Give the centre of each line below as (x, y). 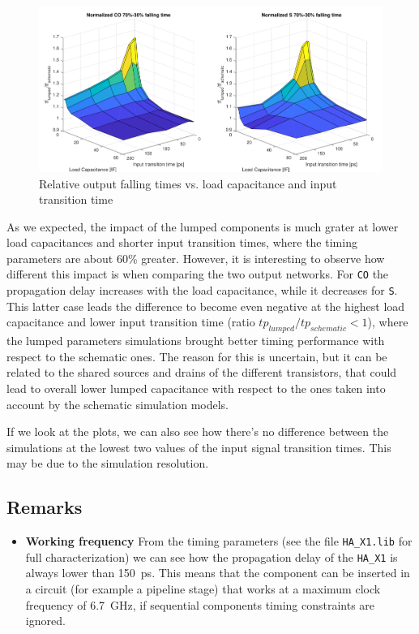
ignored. (45, 621)
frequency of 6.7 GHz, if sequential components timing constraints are (200, 604)
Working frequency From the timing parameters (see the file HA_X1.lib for (219, 541)
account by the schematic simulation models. (118, 404)
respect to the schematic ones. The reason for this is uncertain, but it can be (197, 356)
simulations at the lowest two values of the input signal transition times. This (199, 447)
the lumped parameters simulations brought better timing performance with (196, 341)
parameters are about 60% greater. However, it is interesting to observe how (196, 258)
